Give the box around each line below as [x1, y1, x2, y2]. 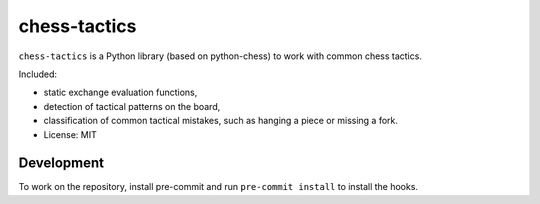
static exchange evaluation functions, [43, 86, 198, 99]
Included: [18, 68, 58, 80]
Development [18, 155, 105, 172]
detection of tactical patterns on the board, [43, 100, 221, 112]
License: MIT [43, 128, 97, 140]
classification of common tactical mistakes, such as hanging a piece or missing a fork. [43, 115, 399, 127]
